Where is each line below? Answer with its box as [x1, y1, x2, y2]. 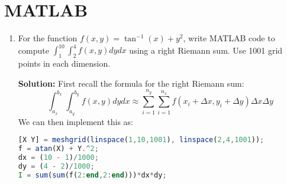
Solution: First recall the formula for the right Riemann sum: [18, 77, 244, 89]
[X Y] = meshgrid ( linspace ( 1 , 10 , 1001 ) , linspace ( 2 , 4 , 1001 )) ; [18, 136, 265, 144]
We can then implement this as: [18, 115, 133, 127]
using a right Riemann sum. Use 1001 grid [129, 44, 283, 56]
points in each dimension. [18, 57, 111, 70]
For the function [18, 32, 78, 44]
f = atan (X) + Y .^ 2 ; [18, 144, 99, 153]
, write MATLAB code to [183, 32, 275, 44]
